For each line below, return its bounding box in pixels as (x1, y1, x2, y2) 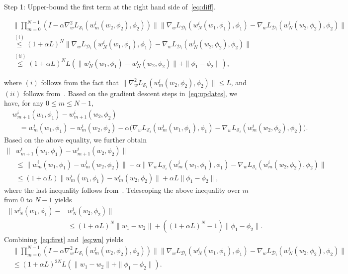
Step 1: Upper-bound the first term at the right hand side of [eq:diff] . (4, 1, 216, 11)
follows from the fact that (41, 77, 119, 87)
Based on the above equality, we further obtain (4, 134, 147, 144)
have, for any (4, 98, 44, 108)
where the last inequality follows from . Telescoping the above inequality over (4, 184, 241, 195)
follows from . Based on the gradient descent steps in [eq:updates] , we (23, 88, 238, 98)
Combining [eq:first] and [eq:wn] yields (4, 234, 123, 244)
